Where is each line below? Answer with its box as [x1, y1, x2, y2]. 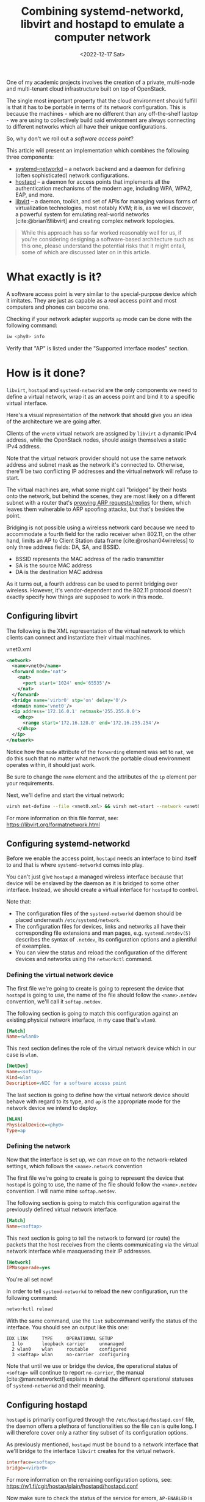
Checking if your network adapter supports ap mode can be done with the [6, 315, 192, 322]
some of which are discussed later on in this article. [21, 248, 151, 255]
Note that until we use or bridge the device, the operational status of [6, 1362, 178, 1370]
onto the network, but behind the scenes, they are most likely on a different [6, 492, 195, 500]
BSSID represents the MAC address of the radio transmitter [15, 555, 164, 562]
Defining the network [6, 1142, 71, 1150]
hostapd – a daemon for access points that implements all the [15, 178, 170, 185]
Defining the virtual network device [6, 971, 114, 979]
